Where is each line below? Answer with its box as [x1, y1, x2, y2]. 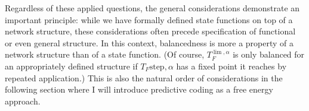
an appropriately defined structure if [5, 59, 138, 72]
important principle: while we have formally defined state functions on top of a [5, 13, 293, 26]
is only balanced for [233, 48, 305, 61]
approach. [5, 94, 41, 107]
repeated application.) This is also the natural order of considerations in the [5, 71, 283, 84]
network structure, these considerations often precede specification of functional [5, 25, 296, 37]
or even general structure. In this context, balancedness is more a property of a [5, 36, 294, 49]
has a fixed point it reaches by [176, 59, 287, 72]
